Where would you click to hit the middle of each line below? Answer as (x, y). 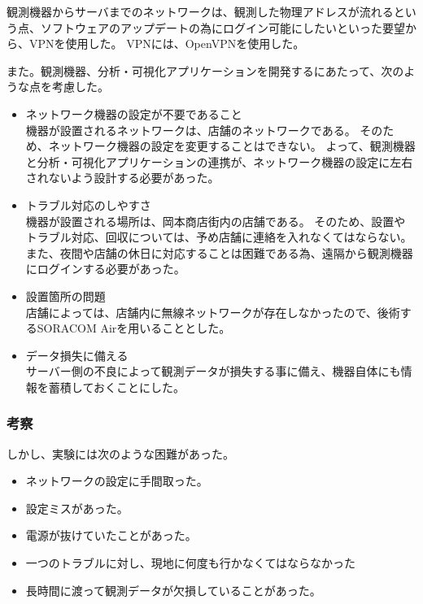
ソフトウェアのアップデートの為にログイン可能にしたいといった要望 (222, 27)
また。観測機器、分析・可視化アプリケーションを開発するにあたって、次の (205, 70)
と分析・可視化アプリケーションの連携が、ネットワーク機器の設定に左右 (219, 161)
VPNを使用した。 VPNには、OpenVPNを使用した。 (167, 43)
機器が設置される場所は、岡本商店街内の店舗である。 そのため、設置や (216, 221)
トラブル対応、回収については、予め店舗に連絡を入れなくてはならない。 (219, 237)
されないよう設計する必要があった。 (122, 178)
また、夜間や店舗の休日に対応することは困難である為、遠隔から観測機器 (219, 252)
